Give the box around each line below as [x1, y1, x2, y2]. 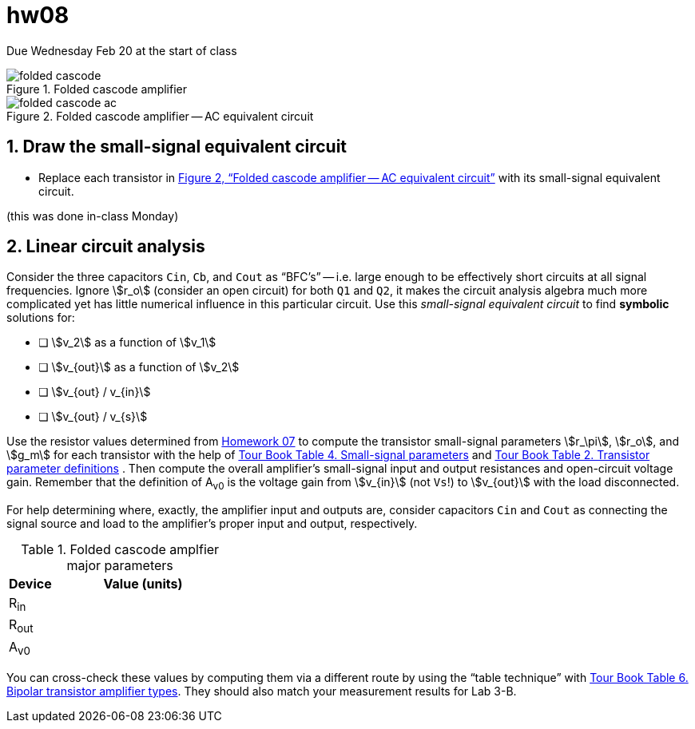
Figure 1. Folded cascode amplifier [6, 81, 187, 96]
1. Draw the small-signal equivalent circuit [6, 137, 347, 157]
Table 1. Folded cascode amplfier [21, 541, 220, 558]
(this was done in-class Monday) [6, 208, 179, 223]
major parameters [66, 557, 173, 574]
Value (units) [103, 576, 183, 592]
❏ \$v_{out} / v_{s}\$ [38, 410, 148, 424]
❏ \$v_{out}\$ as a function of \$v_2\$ [38, 360, 240, 374]
